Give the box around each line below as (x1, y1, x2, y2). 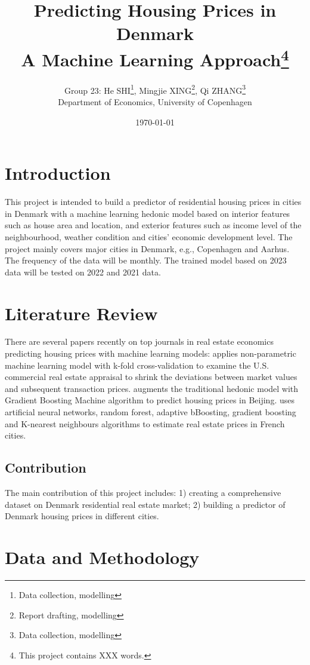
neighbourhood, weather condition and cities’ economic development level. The (5, 230, 293, 243)
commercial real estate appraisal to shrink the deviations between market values (5, 370, 297, 383)
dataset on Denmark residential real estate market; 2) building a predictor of (5, 498, 286, 510)
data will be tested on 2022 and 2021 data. (5, 265, 161, 278)
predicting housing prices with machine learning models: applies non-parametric (5, 347, 296, 360)
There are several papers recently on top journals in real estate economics (5, 335, 274, 348)
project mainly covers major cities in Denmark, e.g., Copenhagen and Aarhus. (5, 242, 290, 255)
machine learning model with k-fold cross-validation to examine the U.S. (5, 358, 269, 371)
